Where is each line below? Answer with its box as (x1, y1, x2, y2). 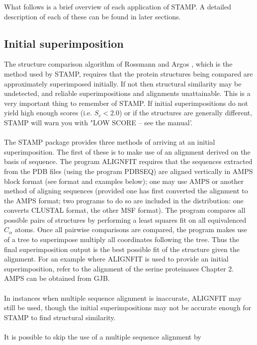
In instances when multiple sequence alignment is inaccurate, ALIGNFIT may (4, 292, 242, 303)
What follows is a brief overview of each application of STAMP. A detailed (4, 1, 232, 11)
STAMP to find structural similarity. (4, 312, 116, 322)
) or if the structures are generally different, (119, 107, 253, 118)
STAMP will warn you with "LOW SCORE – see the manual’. (4, 117, 193, 127)
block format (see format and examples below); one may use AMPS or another (4, 175, 244, 186)
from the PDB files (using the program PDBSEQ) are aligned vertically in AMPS (4, 166, 253, 176)
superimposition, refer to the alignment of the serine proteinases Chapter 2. (4, 263, 234, 273)
